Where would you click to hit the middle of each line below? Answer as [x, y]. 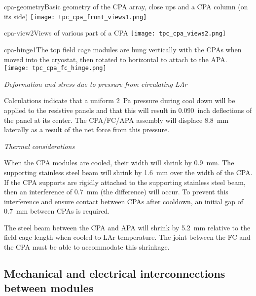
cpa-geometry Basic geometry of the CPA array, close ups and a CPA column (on [126, 6]
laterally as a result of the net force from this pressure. [87, 129]
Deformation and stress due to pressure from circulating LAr [96, 84]
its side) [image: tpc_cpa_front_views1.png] [75, 16]
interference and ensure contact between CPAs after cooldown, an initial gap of [124, 201]
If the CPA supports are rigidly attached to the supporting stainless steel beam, [125, 182]
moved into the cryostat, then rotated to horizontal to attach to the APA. [116, 59]
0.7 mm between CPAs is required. [57, 211]
